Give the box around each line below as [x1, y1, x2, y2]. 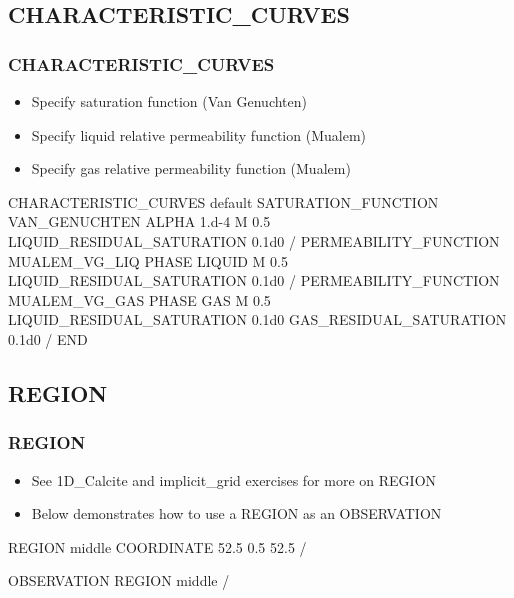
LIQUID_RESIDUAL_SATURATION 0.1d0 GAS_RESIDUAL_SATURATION [8, 309, 507, 330]
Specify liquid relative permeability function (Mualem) [31, 124, 366, 145]
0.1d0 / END [8, 328, 88, 349]
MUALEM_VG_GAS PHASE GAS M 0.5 [8, 289, 271, 310]
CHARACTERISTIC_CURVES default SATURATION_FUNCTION [8, 191, 439, 212]
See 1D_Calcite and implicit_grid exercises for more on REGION [31, 469, 437, 490]
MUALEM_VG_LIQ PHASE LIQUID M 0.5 [8, 250, 288, 271]
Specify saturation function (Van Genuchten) [31, 91, 308, 111]
